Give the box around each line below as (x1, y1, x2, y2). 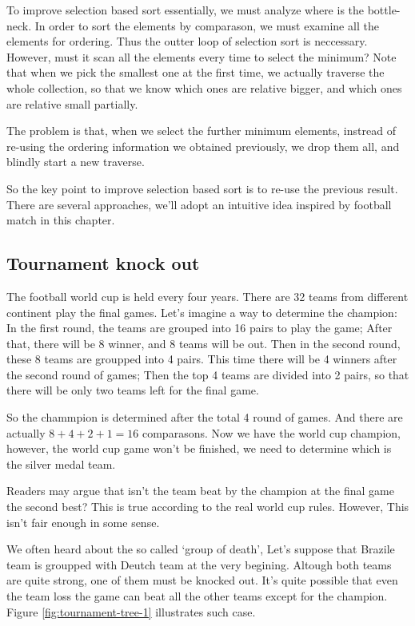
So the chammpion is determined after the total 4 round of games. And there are (6, 409, 403, 426)
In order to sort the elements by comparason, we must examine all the (34, 17, 379, 34)
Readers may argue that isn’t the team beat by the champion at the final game (6, 482, 394, 499)
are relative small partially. (6, 95, 138, 112)
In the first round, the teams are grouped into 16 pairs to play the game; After (6, 319, 393, 336)
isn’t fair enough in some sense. (6, 513, 160, 530)
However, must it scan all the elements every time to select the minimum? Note (6, 48, 397, 65)
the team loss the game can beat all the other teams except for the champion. (6, 588, 388, 604)
